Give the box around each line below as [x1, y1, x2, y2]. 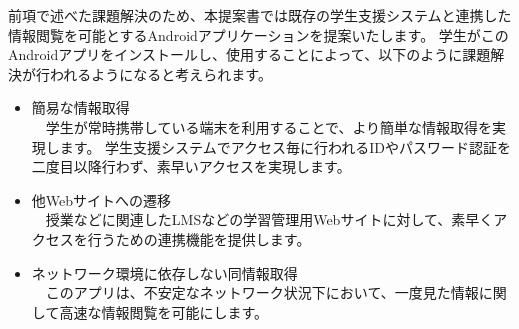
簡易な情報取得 [31, 97, 130, 118]
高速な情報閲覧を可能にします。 [59, 301, 268, 322]
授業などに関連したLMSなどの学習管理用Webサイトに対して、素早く [45, 209, 494, 230]
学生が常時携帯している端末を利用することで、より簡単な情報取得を [45, 116, 493, 137]
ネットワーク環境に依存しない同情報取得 [31, 262, 298, 283]
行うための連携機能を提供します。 [87, 228, 311, 249]
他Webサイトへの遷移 [31, 189, 172, 210]
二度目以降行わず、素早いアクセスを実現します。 [31, 156, 351, 177]
